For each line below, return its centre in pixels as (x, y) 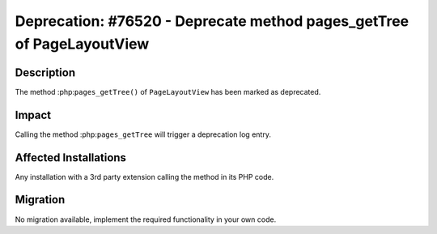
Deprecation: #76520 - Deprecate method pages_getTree (212, 21)
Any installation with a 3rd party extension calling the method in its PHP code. (144, 177)
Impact (33, 115)
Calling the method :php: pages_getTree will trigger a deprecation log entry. (143, 134)
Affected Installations (71, 157)
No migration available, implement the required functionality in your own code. (146, 219)
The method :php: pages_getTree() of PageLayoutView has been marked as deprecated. (168, 91)
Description (45, 72)
